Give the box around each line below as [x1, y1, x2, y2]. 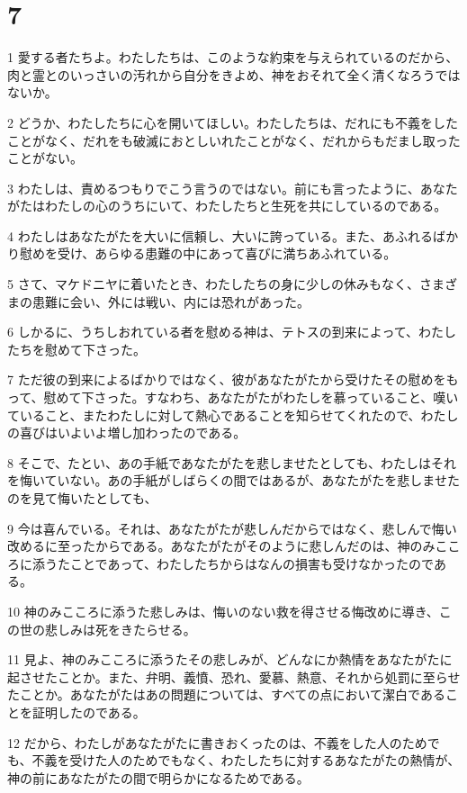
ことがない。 [7, 149, 83, 167]
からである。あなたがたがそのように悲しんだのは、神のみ [94, 536, 436, 555]
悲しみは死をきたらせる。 [44, 619, 196, 638]
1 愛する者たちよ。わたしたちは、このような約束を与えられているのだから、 [7, 48, 459, 67]
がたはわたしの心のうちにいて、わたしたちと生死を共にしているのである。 [7, 196, 447, 215]
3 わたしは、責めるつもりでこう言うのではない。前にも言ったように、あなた [7, 178, 458, 197]
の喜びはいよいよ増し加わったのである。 [7, 423, 247, 442]
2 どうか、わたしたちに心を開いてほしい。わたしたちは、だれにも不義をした [7, 113, 458, 131]
